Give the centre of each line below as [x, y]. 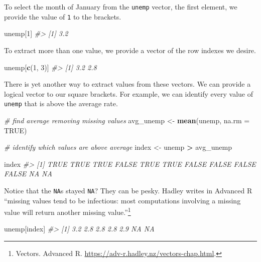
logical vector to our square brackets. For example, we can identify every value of [128, 93]
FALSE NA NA [28, 174]
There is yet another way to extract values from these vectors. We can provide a [127, 84]
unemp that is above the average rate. [61, 103]
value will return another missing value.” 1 [68, 211]
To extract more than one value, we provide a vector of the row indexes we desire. [130, 50]
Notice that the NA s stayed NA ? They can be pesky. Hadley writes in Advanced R [128, 190]
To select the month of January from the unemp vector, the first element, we [121, 7]
